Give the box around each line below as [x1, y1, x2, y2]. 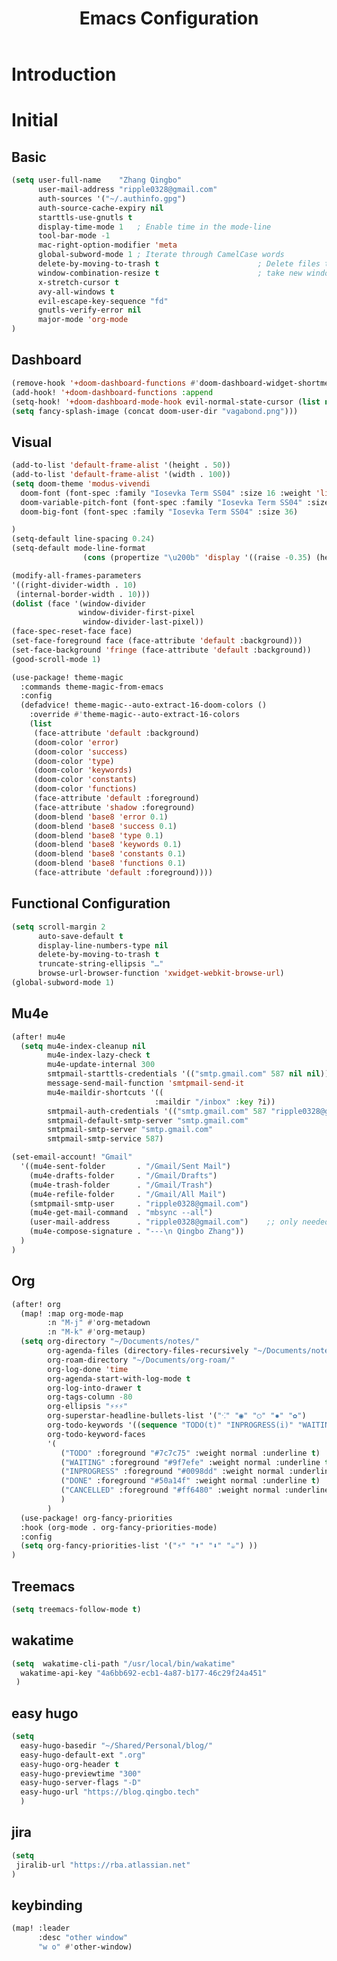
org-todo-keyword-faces [47, 1429, 146, 1439]
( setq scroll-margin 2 [11, 922, 106, 932]
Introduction [11, 63, 117, 86]
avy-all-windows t [37, 287, 115, 297]
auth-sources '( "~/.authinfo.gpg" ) [37, 193, 187, 204]
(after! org [11, 1299, 61, 1309]
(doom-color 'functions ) [33, 784, 138, 794]
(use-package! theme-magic [11, 672, 124, 682]
